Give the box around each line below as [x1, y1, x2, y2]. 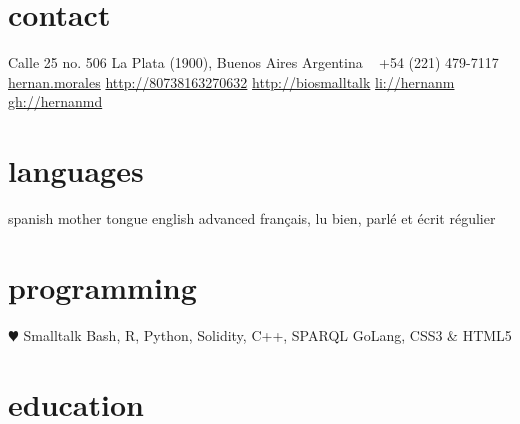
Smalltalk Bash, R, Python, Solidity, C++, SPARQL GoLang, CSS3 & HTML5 [23, 324, 512, 345]
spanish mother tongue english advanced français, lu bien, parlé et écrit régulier [8, 208, 496, 229]
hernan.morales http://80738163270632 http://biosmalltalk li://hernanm [8, 71, 455, 92]
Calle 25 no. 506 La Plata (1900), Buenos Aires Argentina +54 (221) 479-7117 [8, 52, 499, 73]
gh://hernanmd [8, 91, 103, 112]
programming [8, 266, 197, 307]
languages [8, 150, 144, 191]
